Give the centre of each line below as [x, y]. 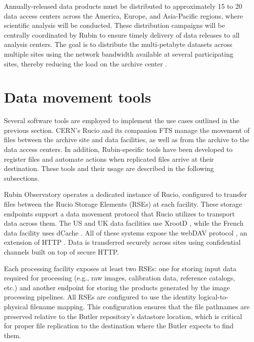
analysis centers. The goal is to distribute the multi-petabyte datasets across [118, 44]
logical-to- [213, 297]
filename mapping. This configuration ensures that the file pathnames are [140, 306]
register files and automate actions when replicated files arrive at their [109, 159]
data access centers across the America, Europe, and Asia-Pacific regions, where [124, 15]
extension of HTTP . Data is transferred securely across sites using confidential [122, 242]
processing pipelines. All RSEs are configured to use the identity [100, 297]
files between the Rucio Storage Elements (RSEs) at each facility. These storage [123, 204]
